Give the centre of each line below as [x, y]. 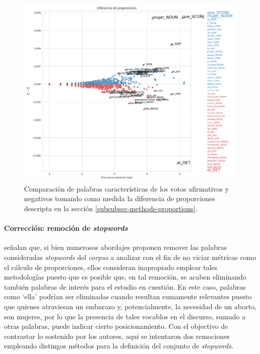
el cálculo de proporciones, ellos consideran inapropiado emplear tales [111, 267]
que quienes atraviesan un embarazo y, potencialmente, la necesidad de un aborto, [130, 306]
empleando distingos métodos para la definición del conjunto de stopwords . [119, 346]
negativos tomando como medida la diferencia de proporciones [120, 198]
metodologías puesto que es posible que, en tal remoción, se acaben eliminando [125, 277]
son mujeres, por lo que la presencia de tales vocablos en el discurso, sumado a [125, 316]
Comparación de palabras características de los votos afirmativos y [126, 188]
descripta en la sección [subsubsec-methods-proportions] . [111, 208]
